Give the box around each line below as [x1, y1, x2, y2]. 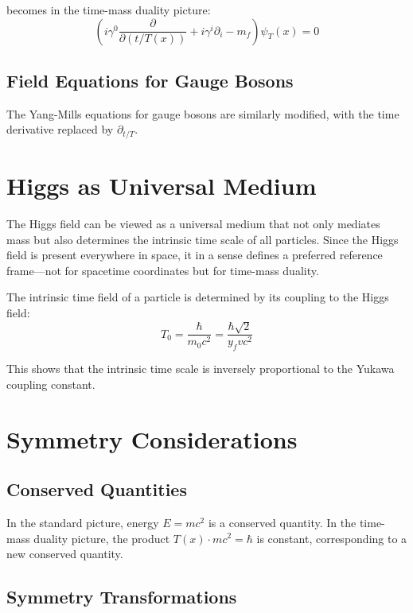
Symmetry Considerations [6, 422, 298, 455]
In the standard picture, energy [6, 514, 159, 530]
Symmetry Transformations [6, 584, 237, 609]
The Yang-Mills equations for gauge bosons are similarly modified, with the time [6, 105, 399, 122]
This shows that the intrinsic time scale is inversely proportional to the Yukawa [6, 360, 395, 377]
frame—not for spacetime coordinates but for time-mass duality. [6, 262, 319, 278]
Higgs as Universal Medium [6, 169, 317, 202]
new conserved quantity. [6, 545, 123, 562]
